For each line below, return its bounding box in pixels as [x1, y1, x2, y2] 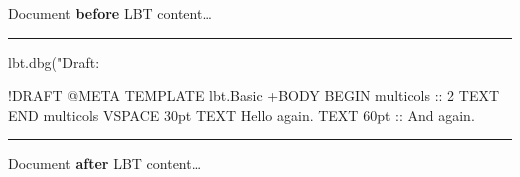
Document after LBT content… [8, 153, 202, 174]
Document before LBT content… [8, 3, 212, 23]
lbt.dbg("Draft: [8, 51, 100, 72]
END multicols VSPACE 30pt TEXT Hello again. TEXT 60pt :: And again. [8, 104, 475, 125]
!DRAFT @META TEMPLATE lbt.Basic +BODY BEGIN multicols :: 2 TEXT [8, 85, 500, 106]
